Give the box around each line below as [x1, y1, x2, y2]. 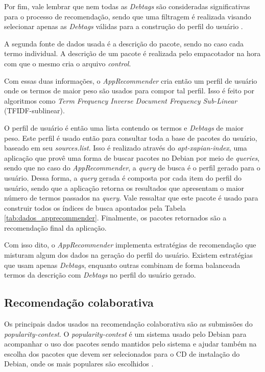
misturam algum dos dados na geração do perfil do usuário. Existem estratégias [4, 250, 253, 260]
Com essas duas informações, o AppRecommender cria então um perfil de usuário [4, 75, 257, 86]
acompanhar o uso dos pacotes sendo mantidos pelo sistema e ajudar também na [4, 338, 257, 349]
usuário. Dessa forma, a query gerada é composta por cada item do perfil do [4, 172, 242, 183]
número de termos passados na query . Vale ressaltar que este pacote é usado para [4, 192, 258, 203]
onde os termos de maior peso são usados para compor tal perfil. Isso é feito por [4, 85, 255, 96]
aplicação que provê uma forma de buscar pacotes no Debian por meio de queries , [4, 152, 260, 163]
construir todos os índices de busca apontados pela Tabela [4, 202, 186, 213]
